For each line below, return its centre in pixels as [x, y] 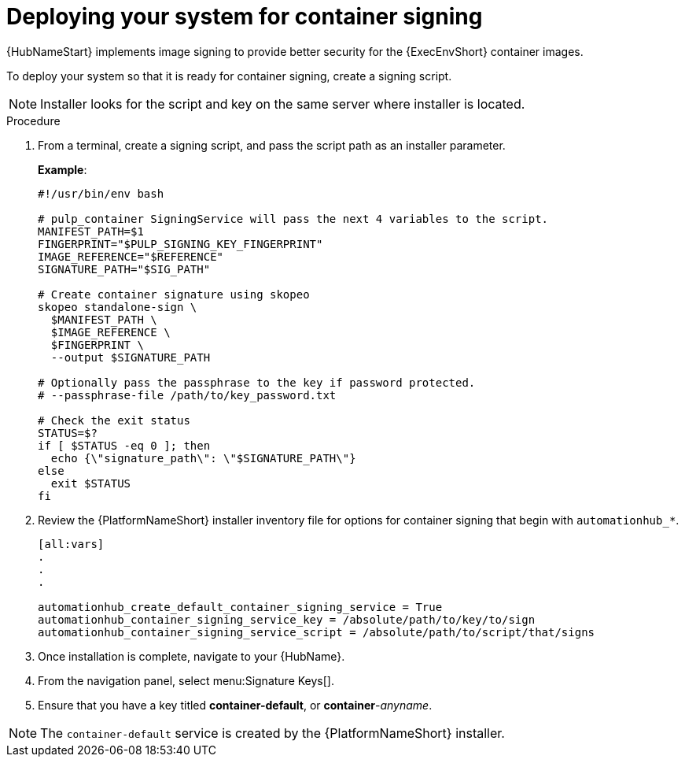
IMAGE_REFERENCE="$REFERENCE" [131, 256]
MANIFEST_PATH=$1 [91, 231]
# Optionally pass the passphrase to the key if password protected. [257, 382]
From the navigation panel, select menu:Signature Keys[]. [186, 680]
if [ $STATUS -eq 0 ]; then [124, 445]
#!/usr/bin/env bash [101, 193]
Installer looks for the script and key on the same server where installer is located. [283, 104]
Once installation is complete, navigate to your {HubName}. [192, 656]
